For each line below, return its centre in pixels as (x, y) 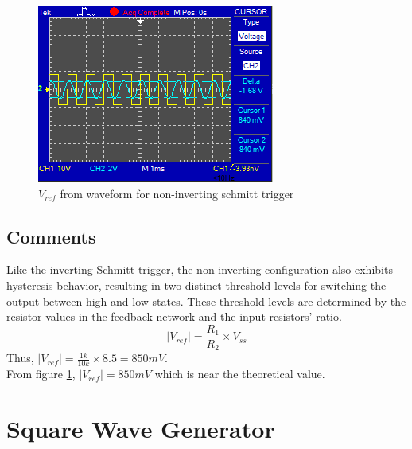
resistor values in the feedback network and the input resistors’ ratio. (174, 316)
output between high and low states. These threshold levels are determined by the (206, 301)
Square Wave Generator (141, 428)
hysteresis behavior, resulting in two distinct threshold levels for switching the (196, 285)
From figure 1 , (41, 374)
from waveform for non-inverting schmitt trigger (177, 193)
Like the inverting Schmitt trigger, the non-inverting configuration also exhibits (200, 269)
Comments (51, 236)
